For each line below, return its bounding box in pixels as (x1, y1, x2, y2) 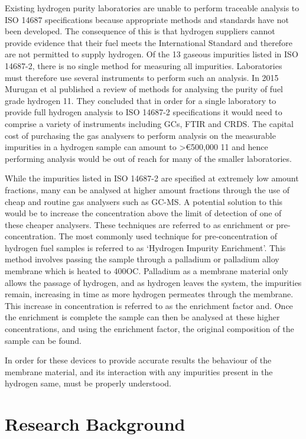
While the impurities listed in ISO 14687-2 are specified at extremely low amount (5, 172, 299, 184)
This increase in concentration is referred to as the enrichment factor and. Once (5, 299, 293, 311)
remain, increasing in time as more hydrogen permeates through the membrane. (5, 288, 294, 300)
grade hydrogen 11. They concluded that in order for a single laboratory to (5, 94, 276, 106)
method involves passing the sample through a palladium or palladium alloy (5, 253, 279, 265)
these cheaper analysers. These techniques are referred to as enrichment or (5, 218, 274, 230)
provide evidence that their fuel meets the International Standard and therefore (5, 36, 292, 48)
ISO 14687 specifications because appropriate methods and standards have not (5, 13, 289, 25)
